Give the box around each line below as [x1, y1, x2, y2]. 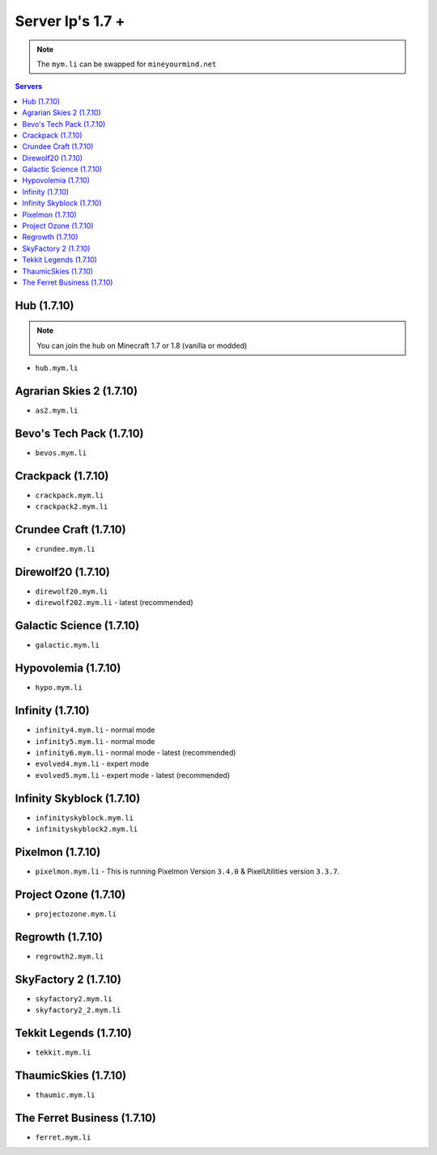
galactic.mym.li [35, 641, 100, 650]
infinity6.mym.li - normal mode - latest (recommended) [35, 747, 236, 757]
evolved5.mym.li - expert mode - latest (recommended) [35, 770, 231, 780]
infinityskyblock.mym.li [35, 813, 134, 823]
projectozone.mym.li [35, 909, 117, 918]
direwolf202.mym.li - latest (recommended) [35, 598, 193, 607]
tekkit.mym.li [35, 1047, 91, 1057]
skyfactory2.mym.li [35, 994, 112, 1003]
